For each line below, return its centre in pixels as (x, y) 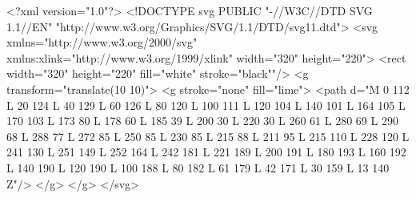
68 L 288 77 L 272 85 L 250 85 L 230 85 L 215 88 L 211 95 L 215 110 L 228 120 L (208, 136)
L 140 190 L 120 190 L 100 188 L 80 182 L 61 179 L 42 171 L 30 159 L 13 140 (198, 167)
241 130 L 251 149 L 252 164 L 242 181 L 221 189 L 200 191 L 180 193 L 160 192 (206, 152)
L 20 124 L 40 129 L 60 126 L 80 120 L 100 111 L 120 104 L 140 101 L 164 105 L (206, 105)
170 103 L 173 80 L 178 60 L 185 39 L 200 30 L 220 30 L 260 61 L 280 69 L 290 (202, 121)
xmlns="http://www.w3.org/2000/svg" (102, 42)
